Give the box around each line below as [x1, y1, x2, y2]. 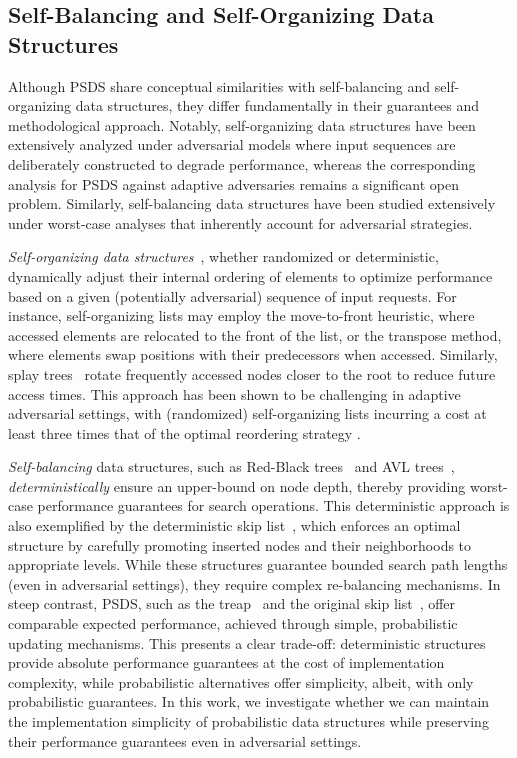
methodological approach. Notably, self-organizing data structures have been [8, 114, 476, 135]
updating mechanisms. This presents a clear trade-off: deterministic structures [8, 632, 486, 653]
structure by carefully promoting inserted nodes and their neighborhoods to [8, 534, 472, 555]
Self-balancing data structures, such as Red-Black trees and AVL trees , [8, 456, 455, 477]
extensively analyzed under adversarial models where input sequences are [8, 134, 456, 155]
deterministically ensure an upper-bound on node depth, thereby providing [8, 475, 466, 496]
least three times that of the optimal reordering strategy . [8, 422, 361, 443]
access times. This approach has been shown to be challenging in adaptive [8, 383, 461, 404]
